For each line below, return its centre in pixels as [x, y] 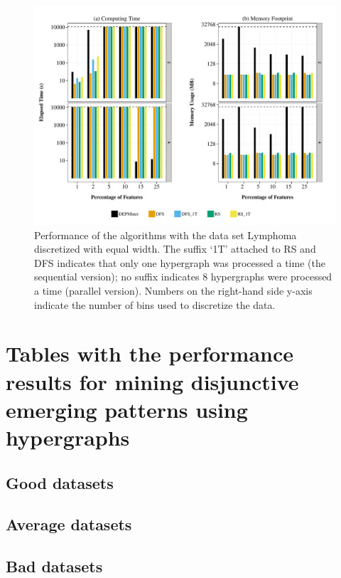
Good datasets [60, 482]
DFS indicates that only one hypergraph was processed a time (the [180, 262]
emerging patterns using [127, 409]
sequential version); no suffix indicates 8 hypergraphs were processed [183, 277]
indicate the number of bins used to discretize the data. [155, 304]
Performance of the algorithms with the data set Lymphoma [166, 235]
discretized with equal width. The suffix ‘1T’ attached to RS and [175, 249]
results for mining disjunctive [152, 381]
